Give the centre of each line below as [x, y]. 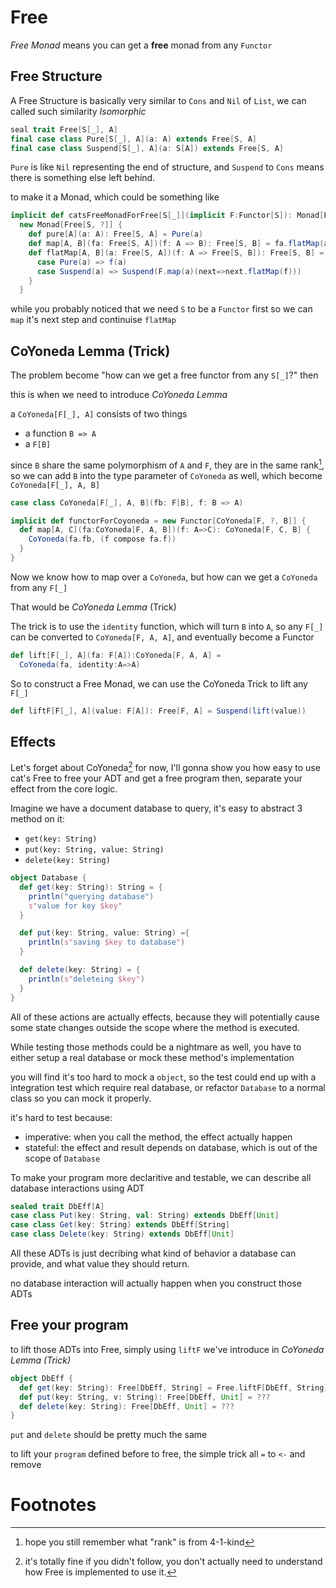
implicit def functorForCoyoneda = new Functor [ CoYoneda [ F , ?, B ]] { [158, 521]
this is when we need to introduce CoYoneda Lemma [119, 395]
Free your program [69, 1325]
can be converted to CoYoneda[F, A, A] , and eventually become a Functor [162, 637]
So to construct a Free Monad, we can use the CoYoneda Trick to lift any [159, 683]
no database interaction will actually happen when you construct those [156, 1283]
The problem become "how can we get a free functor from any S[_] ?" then [164, 375]
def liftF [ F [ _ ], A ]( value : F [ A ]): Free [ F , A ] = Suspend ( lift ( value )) [158, 711]
